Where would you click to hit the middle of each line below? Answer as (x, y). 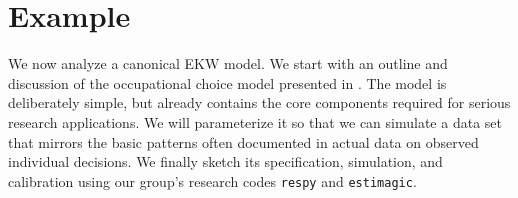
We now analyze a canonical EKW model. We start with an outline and (228, 63)
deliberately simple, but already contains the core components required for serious (259, 102)
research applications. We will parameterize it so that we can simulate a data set (255, 121)
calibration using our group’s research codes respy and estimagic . (212, 180)
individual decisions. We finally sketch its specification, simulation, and (225, 161)
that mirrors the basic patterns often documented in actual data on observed (243, 141)
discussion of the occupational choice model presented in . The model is (227, 82)
